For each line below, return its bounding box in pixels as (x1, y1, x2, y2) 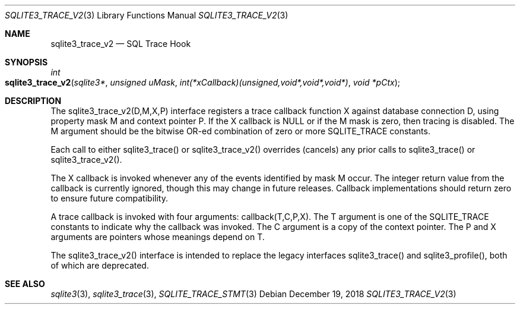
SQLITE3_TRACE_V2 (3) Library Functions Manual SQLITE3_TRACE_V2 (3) (5, 10, 288, 20)
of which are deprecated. (50, 260, 149, 270)
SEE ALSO (5, 279, 45, 289)
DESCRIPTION (5, 96, 62, 106)
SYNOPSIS (5, 57, 48, 67)
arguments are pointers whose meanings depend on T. (50, 232, 265, 242)
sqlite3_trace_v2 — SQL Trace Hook (50, 39, 191, 49)
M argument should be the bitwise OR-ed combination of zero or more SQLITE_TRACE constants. (50, 126, 430, 136)
